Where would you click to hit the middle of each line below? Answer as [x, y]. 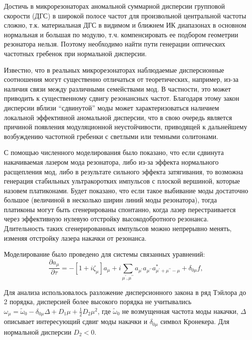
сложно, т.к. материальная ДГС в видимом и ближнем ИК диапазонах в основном [125, 25]
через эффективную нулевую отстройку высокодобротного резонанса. [106, 219]
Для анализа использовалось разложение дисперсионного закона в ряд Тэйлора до [125, 292]
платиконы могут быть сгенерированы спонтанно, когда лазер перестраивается [120, 209]
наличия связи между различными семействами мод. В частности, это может [118, 88]
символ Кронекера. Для [195, 321]
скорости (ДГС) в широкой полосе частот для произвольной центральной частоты [125, 15]
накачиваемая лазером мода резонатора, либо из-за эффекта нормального [111, 162]
